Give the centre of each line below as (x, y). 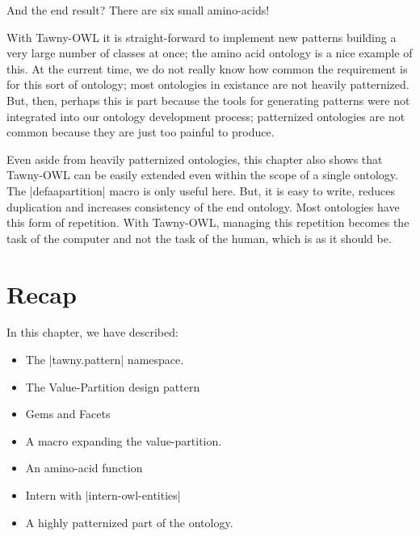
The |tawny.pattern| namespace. (105, 360)
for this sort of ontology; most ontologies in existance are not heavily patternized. (208, 84)
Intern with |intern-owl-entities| (103, 495)
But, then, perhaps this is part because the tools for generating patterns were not (208, 100)
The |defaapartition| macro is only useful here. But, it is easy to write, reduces (201, 190)
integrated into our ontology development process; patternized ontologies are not (206, 116)
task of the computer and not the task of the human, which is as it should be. (199, 238)
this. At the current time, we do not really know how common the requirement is (207, 68)
